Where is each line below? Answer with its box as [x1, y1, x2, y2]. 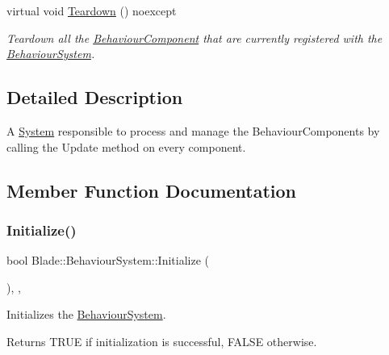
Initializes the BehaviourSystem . [6, 306, 166, 323]
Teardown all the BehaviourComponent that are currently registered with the [6, 29, 383, 46]
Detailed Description [6, 85, 183, 110]
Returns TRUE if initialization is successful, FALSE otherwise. [6, 332, 317, 349]
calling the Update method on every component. [6, 138, 246, 155]
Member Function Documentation [6, 177, 297, 203]
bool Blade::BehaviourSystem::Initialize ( [6, 252, 209, 269]
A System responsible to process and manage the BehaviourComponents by [6, 122, 380, 139]
